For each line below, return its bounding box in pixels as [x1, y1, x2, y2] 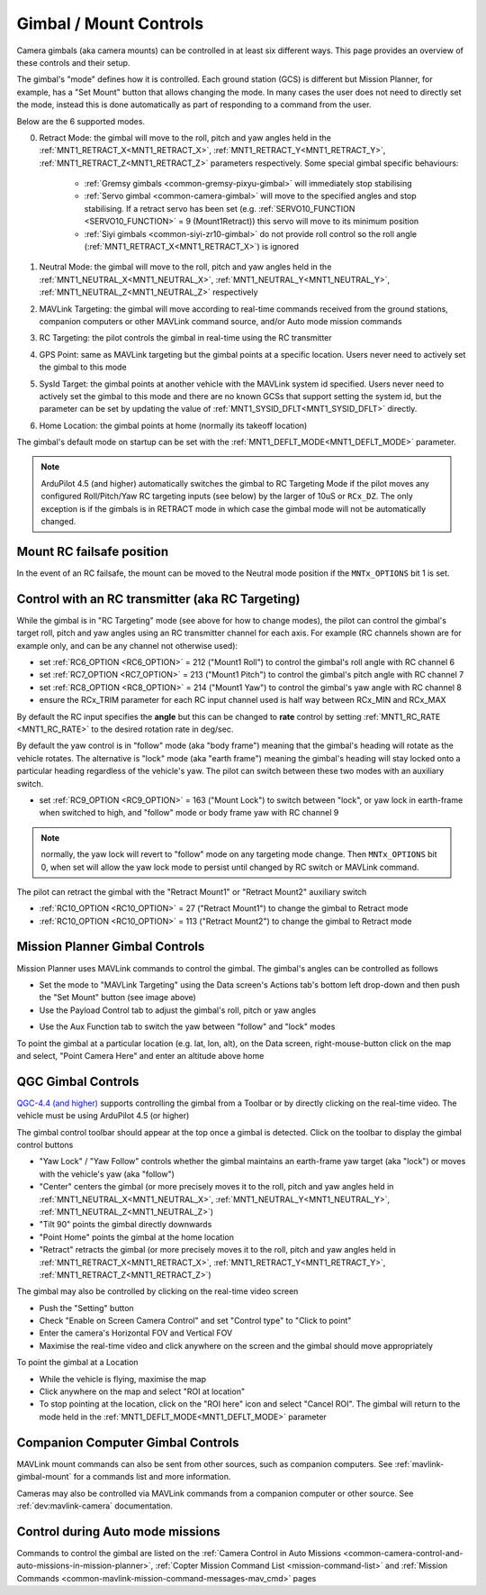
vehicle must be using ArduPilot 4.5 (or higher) [16, 1110, 190, 1121]
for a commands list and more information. [73, 1472, 231, 1482]
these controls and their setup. [16, 57, 130, 68]
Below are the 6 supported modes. [16, 115, 146, 126]
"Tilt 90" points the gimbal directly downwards [39, 1219, 212, 1230]
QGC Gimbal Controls [16, 1073, 139, 1089]
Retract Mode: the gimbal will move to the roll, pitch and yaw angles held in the [39, 132, 332, 143]
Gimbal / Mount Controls [16, 14, 204, 33]
